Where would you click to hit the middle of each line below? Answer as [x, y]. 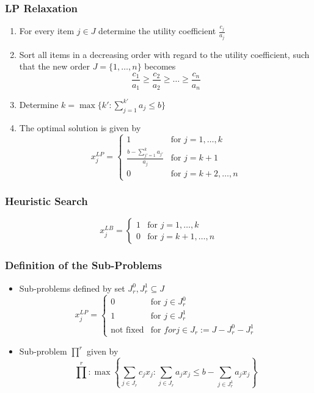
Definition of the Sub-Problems [83, 265]
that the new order [54, 66]
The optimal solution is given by [80, 127]
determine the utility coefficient [157, 31]
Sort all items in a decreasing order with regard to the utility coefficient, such [164, 54]
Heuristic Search [46, 201]
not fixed [127, 330]
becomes [160, 66]
